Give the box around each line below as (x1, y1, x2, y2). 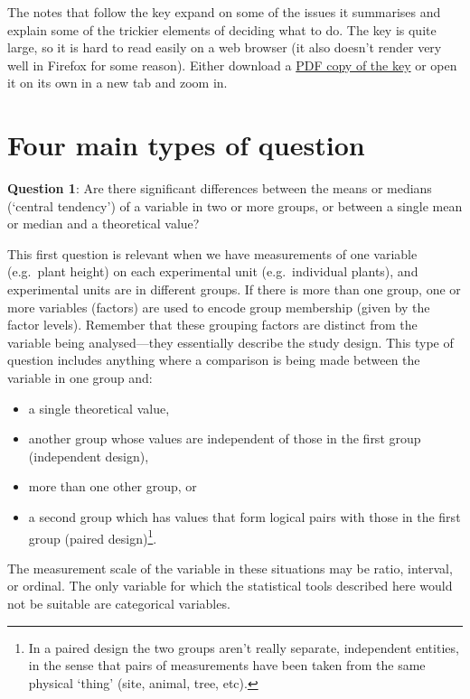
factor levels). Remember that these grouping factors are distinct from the (7, 315, 418, 334)
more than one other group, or (28, 477, 197, 496)
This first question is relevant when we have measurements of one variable (7, 244, 418, 263)
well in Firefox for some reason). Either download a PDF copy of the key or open (7, 55, 457, 74)
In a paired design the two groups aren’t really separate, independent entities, (28, 638, 459, 657)
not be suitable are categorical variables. (7, 594, 230, 613)
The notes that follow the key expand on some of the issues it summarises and (7, 3, 441, 21)
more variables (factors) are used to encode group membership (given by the (7, 297, 430, 316)
